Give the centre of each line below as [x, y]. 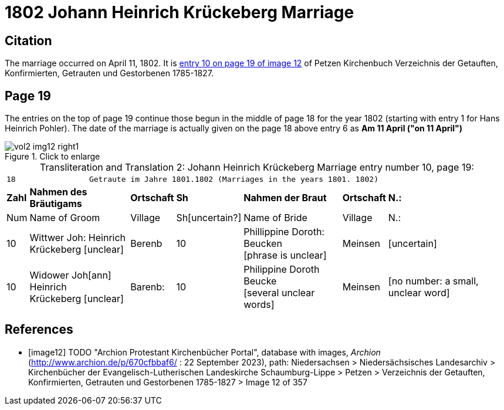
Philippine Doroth [282, 270]
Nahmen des [58, 192]
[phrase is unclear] [285, 255]
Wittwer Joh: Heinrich [78, 238]
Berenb [146, 244]
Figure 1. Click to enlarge [53, 157]
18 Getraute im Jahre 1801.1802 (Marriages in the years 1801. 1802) [192, 179]
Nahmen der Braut [285, 198]
